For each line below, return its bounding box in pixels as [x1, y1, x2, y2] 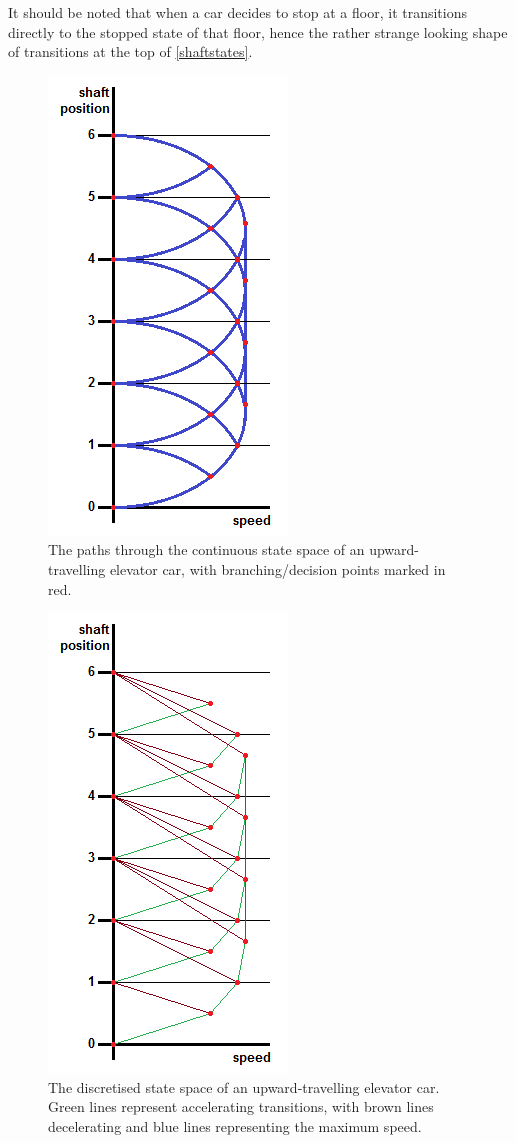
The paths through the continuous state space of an [48, 539, 365, 560]
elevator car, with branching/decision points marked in [109, 558, 446, 579]
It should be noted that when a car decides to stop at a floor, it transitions [8, 2, 468, 22]
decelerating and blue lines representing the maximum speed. [48, 1115, 422, 1136]
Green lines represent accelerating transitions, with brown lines [48, 1096, 434, 1117]
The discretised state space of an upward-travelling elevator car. [48, 1076, 440, 1097]
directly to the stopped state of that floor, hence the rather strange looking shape [8, 21, 508, 42]
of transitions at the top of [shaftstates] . [8, 41, 253, 62]
